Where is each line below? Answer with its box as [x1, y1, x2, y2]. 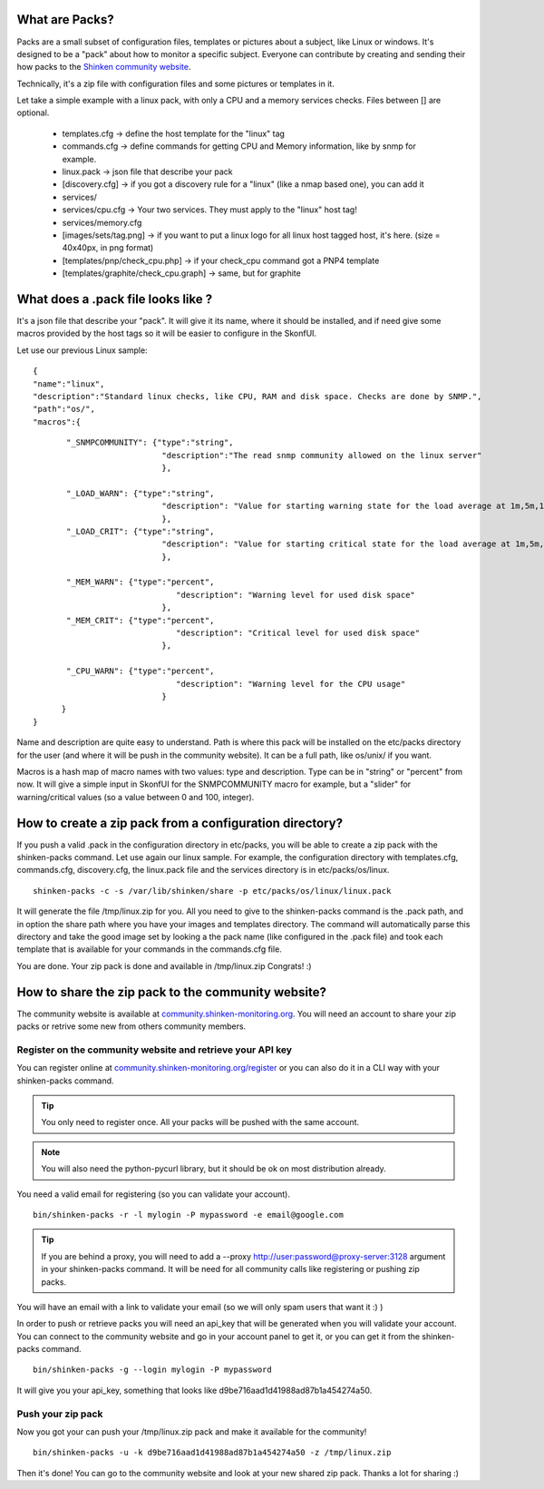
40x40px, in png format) [62, 242, 154, 253]
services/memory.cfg [62, 217, 142, 228]
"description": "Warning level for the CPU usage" [175, 679, 406, 689]
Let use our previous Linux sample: [16, 345, 149, 356]
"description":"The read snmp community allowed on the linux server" [161, 450, 482, 460]
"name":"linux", [33, 378, 105, 389]
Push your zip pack [16, 1407, 103, 1420]
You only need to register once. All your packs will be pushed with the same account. [41, 1117, 360, 1128]
